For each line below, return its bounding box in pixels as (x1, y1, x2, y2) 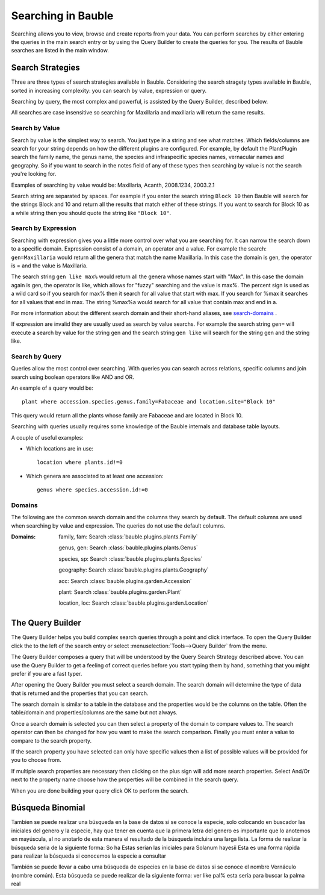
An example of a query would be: (11, 384, 93, 391)
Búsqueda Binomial (11, 803, 85, 813)
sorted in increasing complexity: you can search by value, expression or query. (11, 87, 207, 94)
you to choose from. (11, 756, 61, 764)
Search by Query (11, 352, 62, 361)
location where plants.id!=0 (37, 459, 123, 466)
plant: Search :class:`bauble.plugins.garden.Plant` (58, 588, 182, 596)
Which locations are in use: (26, 444, 93, 452)
